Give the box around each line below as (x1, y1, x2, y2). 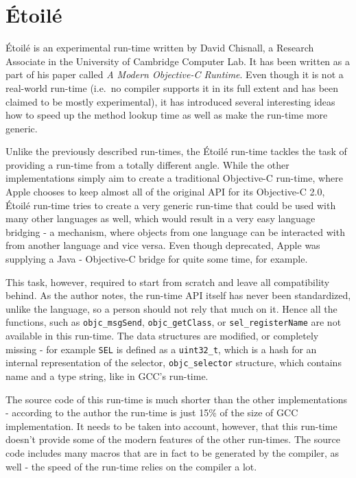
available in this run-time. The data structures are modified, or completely (5, 328, 319, 343)
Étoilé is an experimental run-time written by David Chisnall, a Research (5, 40, 314, 55)
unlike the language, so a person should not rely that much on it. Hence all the (5, 301, 337, 315)
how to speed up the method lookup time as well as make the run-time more (5, 108, 328, 122)
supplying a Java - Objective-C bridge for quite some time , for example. (5, 252, 308, 266)
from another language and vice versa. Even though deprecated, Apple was (5, 238, 320, 252)
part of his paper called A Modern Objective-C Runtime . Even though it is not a (5, 67, 344, 82)
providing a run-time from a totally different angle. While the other (5, 157, 289, 171)
